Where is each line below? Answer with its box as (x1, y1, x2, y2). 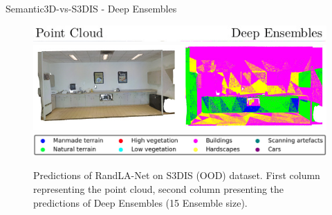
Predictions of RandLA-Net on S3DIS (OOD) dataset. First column (33, 168, 320, 183)
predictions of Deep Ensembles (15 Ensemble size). (33, 195, 248, 209)
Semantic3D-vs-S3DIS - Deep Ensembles (6, 1, 177, 15)
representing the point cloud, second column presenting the (33, 181, 284, 196)
